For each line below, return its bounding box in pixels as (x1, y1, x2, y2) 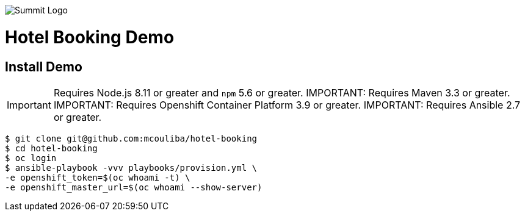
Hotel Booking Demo (5, 26, 175, 48)
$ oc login (5, 153, 57, 163)
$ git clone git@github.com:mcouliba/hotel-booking (5, 133, 258, 143)
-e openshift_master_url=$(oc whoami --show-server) (5, 182, 262, 192)
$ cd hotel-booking (5, 143, 98, 153)
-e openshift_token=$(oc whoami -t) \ (5, 172, 190, 182)
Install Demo (5, 59, 82, 74)
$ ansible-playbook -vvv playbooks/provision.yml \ (5, 162, 258, 173)
